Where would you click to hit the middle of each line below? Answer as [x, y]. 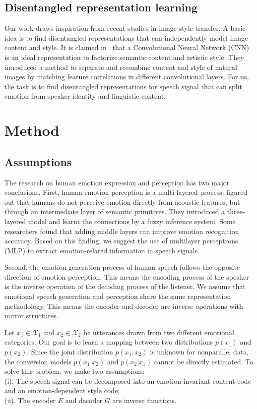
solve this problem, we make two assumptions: [75, 371]
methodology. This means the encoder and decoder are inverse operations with [124, 306]
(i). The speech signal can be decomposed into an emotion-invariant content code [128, 380]
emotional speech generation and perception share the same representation [118, 296]
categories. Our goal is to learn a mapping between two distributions [109, 342]
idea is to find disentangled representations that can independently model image [126, 37]
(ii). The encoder [30, 400]
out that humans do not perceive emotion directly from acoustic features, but [122, 202]
